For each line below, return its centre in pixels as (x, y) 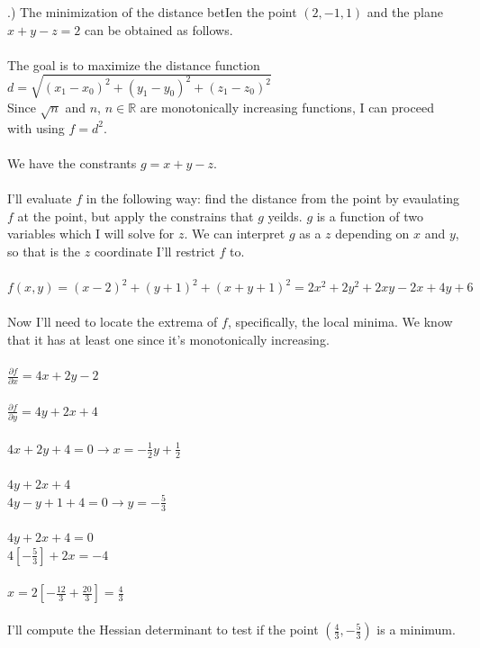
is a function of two (370, 216)
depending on (372, 234)
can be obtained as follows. (158, 29)
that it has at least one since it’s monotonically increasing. (168, 339)
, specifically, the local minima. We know (340, 322)
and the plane (405, 12)
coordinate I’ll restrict (154, 251)
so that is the (44, 251)
